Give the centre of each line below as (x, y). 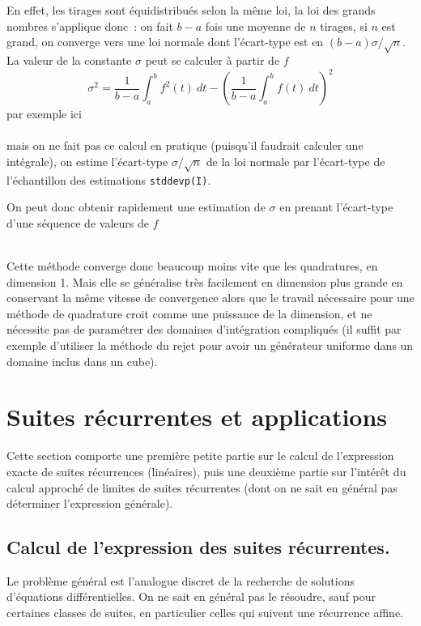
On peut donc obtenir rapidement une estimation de (136, 207)
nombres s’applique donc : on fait (90, 26)
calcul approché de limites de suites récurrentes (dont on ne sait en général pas (202, 487)
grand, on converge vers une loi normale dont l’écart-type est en (165, 42)
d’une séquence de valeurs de (78, 222)
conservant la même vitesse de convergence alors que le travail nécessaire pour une (210, 298)
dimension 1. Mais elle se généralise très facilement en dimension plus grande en (205, 281)
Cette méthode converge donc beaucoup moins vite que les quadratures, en (192, 266)
